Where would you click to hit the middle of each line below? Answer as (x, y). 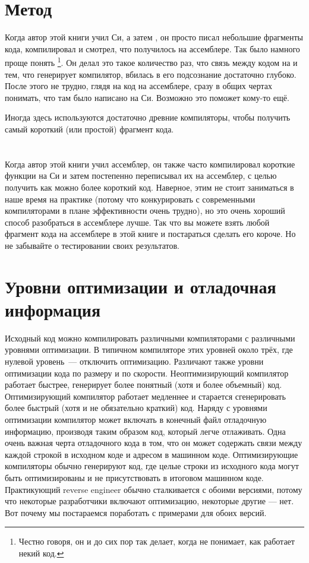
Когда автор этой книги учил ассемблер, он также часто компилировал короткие (150, 164)
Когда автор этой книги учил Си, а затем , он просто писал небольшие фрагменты (154, 37)
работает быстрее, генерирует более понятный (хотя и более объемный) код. (144, 385)
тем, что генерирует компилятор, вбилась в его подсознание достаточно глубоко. (151, 74)
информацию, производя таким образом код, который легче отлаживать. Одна (145, 431)
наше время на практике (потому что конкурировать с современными (130, 199)
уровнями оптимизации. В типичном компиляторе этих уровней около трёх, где (149, 349)
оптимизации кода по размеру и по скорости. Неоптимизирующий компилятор (147, 373)
